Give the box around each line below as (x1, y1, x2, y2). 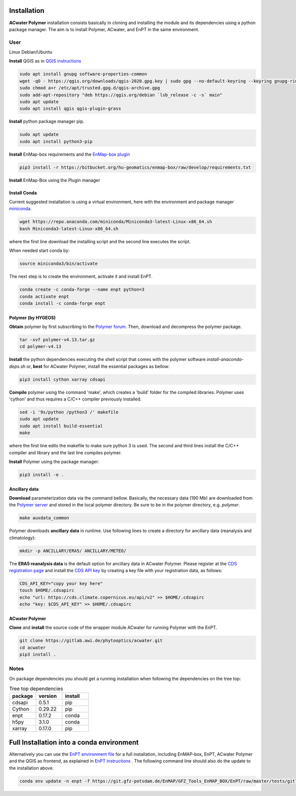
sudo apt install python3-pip (19, 139, 93, 144)
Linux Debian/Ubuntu (9, 49, 53, 55)
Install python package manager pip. (9, 118, 84, 124)
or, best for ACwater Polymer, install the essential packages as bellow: (26, 363, 170, 369)
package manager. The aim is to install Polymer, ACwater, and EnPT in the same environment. (9, 26, 199, 32)
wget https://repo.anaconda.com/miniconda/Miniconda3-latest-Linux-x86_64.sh (19, 219, 212, 224)
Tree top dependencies (9, 686, 64, 692)
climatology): (9, 535, 36, 541)
